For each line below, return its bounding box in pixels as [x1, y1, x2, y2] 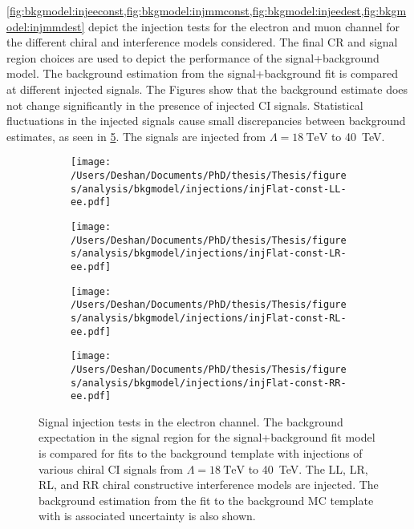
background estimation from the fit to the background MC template [39, 491, 374, 508]
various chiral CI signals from [39, 460, 184, 477]
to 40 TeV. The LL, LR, [248, 460, 368, 477]
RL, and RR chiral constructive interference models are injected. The [39, 476, 379, 493]
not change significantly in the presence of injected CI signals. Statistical [6, 96, 363, 113]
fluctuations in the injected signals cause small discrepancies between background [6, 112, 406, 129]
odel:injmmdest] [6, 18, 85, 34]
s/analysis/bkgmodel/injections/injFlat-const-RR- [71, 377, 347, 389]
